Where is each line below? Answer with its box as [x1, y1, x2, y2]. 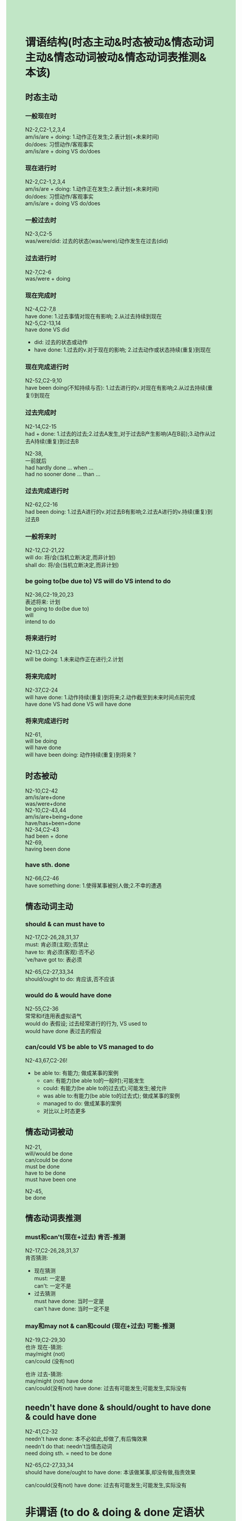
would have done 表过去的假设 [25, 1027, 102, 1034]
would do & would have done [25, 991, 112, 1000]
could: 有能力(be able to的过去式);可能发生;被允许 [43, 1084, 167, 1091]
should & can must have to [25, 919, 105, 928]
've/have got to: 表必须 [25, 956, 82, 964]
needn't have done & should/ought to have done [25, 1402, 212, 1413]
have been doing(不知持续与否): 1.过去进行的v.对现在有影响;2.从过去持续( [25, 384, 208, 392]
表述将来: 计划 [25, 598, 60, 605]
